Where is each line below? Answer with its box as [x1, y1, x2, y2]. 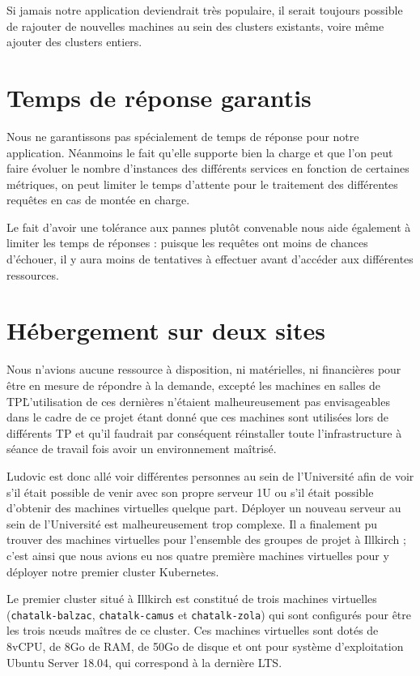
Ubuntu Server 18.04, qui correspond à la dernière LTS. [6, 653, 282, 670]
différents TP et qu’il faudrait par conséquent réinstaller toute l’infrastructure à [6, 424, 402, 441]
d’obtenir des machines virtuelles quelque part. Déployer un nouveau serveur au [6, 499, 401, 516]
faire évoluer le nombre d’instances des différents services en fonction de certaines [6, 160, 409, 177]
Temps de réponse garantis [6, 80, 312, 113]
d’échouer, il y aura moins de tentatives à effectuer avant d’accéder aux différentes [6, 250, 414, 267]
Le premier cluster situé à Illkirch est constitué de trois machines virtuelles [6, 590, 377, 607]
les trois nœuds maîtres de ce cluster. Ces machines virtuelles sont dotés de [6, 622, 379, 639]
